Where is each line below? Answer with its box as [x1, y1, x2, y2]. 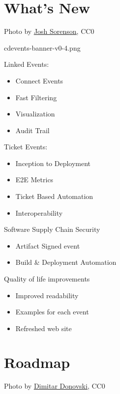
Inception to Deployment [15, 158, 91, 168]
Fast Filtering [15, 92, 57, 102]
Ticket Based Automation [15, 191, 93, 201]
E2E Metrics [15, 174, 54, 185]
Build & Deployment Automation [15, 257, 117, 267]
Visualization [15, 109, 55, 119]
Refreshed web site [15, 323, 72, 333]
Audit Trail [15, 125, 50, 135]
